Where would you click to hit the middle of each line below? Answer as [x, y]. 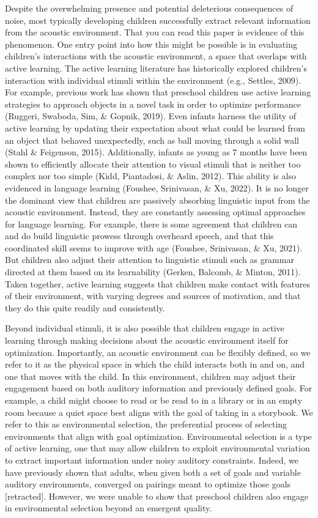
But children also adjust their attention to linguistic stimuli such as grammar [150, 260]
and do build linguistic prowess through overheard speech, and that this [139, 236]
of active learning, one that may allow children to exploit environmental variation [157, 448]
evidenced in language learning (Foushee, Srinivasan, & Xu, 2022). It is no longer [157, 187]
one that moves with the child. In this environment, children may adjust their [150, 376]
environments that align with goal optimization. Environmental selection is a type [158, 436]
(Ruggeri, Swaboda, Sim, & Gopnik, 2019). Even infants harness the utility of [151, 116]
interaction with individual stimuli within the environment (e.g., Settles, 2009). [153, 80]
